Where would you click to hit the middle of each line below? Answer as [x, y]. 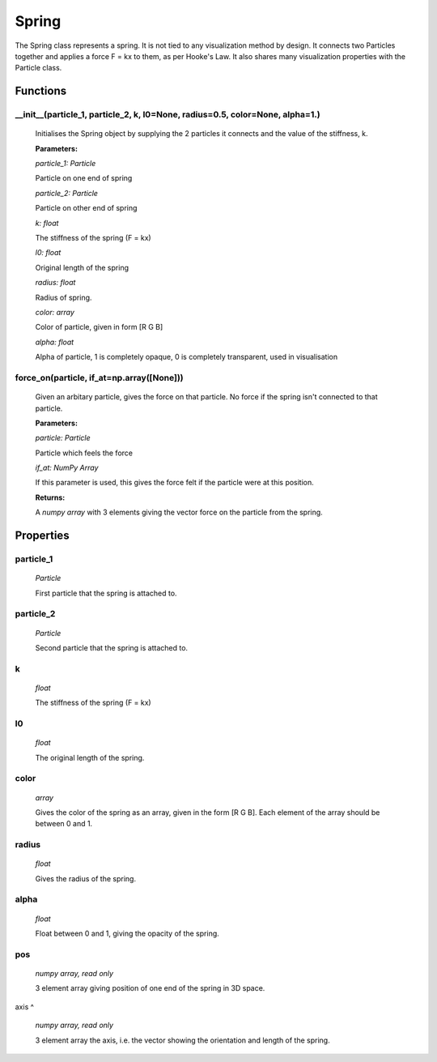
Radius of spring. [64, 297]
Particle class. [38, 68]
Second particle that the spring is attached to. [112, 647]
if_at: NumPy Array [67, 468]
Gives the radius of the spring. [86, 878]
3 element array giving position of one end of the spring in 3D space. [150, 988]
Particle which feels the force [84, 453]
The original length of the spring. [90, 757]
